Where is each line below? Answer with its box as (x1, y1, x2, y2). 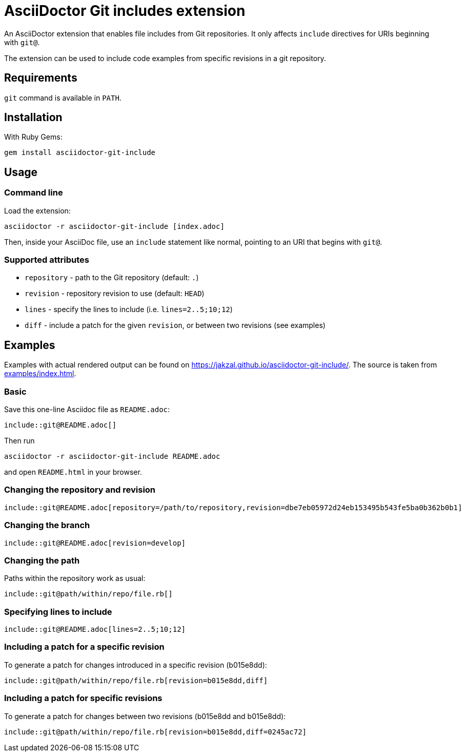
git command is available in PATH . (4, 93, 122, 102)
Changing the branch (4, 520, 90, 531)
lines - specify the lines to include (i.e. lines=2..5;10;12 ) (25, 305, 233, 314)
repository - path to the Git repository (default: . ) (25, 273, 199, 282)
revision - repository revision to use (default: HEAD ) (25, 289, 205, 298)
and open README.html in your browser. (4, 468, 142, 476)
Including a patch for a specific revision (4, 642, 165, 652)
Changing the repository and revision (4, 484, 156, 495)
